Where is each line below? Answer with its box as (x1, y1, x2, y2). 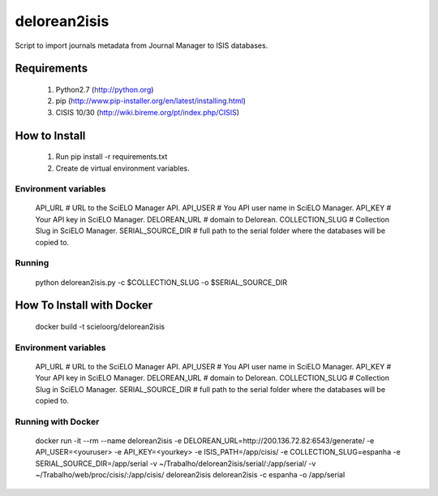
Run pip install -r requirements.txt (55, 152, 168, 162)
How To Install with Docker (15, 299, 153, 313)
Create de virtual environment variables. (55, 163, 190, 173)
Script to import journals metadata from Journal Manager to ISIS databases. (15, 41, 268, 50)
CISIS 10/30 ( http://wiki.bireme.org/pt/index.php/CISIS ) (55, 107, 239, 117)
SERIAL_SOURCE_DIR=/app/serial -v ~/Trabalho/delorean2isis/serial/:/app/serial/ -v (35, 459, 316, 468)
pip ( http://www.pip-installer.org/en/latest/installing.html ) (55, 96, 247, 106)
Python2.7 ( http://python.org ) (55, 84, 154, 94)
